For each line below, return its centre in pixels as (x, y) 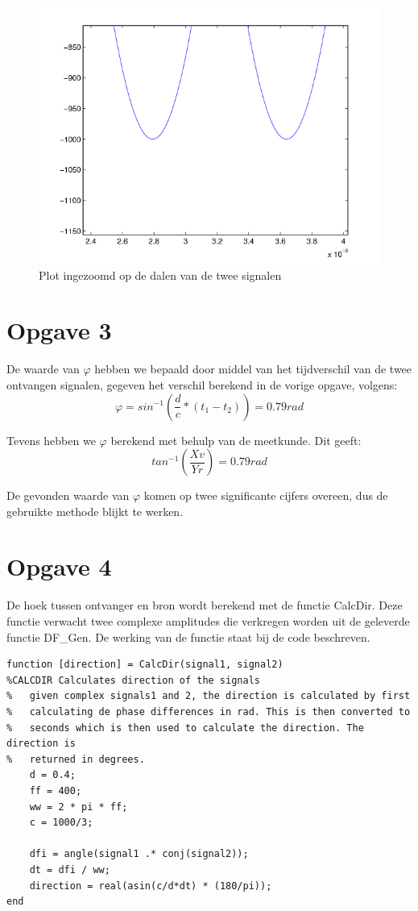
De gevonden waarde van (68, 495)
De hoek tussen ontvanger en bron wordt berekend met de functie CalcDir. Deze (205, 605)
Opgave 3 (59, 330)
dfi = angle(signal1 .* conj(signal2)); (139, 854)
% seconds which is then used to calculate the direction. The (185, 728)
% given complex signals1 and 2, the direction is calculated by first (209, 696)
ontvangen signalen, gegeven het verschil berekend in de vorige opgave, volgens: (202, 384)
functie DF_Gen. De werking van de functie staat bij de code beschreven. (188, 636)
